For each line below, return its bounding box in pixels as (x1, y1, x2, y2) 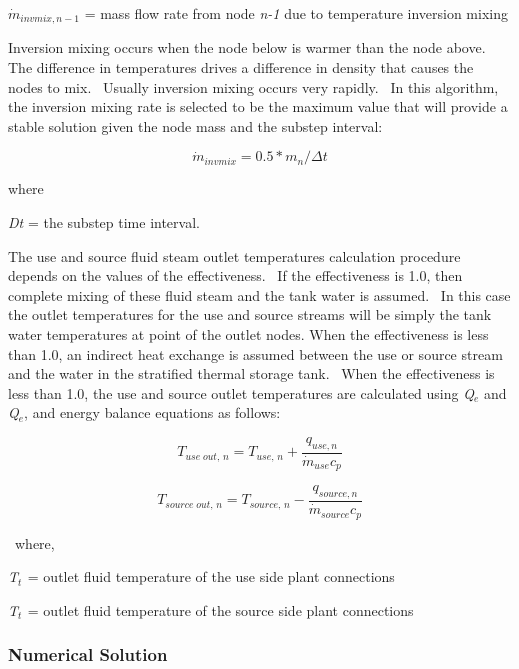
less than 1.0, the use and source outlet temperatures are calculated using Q (8, 382, 474, 403)
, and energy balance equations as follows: (24, 402, 281, 423)
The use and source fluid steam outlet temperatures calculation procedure (8, 245, 461, 266)
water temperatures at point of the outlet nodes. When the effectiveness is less (8, 323, 489, 344)
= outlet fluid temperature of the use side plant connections (27, 566, 395, 587)
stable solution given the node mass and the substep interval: (8, 115, 383, 136)
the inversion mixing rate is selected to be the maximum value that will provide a (8, 96, 508, 117)
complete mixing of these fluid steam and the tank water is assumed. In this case (8, 284, 511, 305)
